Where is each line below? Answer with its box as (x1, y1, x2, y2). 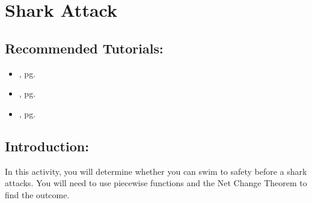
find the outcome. (5, 188, 70, 201)
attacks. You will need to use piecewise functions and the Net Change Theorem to (5, 177, 307, 189)
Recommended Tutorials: (5, 38, 164, 57)
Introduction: (5, 136, 89, 155)
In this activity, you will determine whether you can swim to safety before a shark (5, 165, 307, 177)
